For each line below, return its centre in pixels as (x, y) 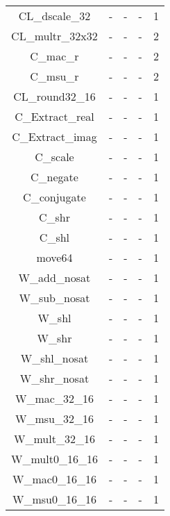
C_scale (54, 157)
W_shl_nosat (54, 358)
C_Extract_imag (54, 136)
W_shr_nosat (54, 378)
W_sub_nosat (54, 298)
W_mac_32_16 (54, 398)
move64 (54, 257)
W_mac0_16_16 (54, 479)
